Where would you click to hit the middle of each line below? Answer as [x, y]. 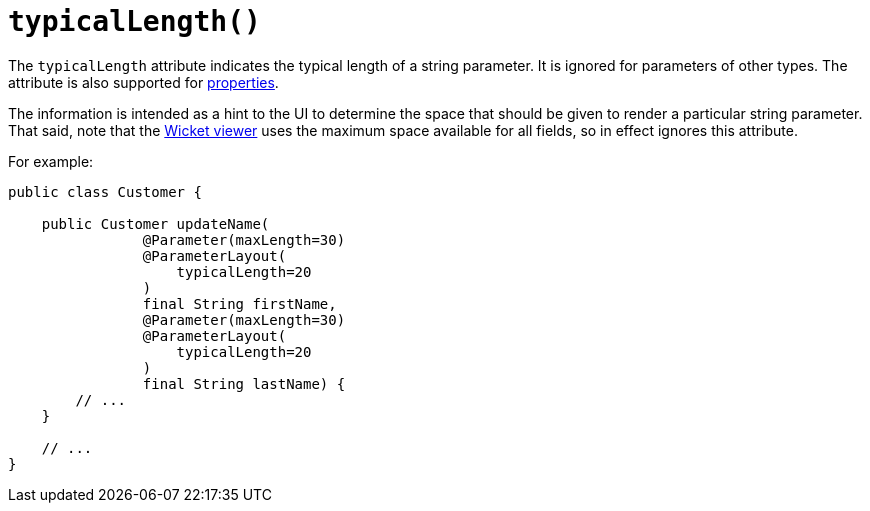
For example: [51, 161]
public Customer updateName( [155, 223]
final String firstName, [239, 303]
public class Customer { [105, 191]
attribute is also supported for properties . [143, 82]
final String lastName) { [244, 383]
